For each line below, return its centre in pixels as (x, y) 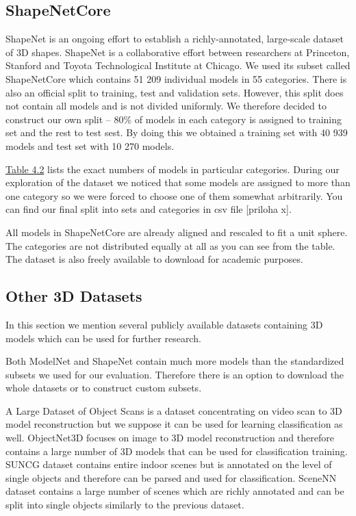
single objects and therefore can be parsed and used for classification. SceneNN (171, 477)
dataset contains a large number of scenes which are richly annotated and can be (175, 491)
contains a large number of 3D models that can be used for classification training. (177, 451)
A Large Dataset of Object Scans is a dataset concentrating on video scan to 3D (174, 410)
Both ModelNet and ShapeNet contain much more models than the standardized (175, 361)
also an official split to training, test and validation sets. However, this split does (175, 92)
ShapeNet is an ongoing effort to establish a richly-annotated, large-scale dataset (175, 39)
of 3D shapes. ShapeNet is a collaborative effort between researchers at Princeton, (178, 52)
